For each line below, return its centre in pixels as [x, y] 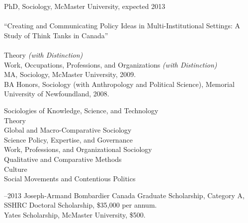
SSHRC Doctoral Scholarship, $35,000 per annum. [81, 205]
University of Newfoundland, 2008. [57, 94]
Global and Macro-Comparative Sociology [68, 130]
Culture [16, 169]
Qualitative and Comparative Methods [63, 159]
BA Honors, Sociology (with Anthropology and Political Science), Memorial [119, 84]
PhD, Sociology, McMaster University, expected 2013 [85, 6]
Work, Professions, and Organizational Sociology [78, 149]
